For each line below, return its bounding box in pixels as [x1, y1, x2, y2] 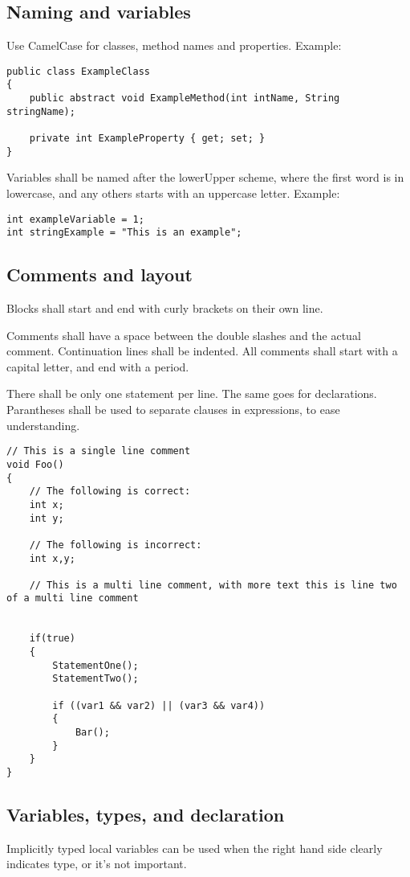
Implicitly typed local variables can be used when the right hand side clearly [6, 839, 383, 856]
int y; [29, 512, 64, 524]
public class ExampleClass [6, 65, 150, 77]
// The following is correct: [29, 486, 191, 498]
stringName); [6, 105, 75, 117]
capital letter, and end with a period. [6, 358, 189, 375]
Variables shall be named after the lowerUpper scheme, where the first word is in [6, 169, 404, 186]
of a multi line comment [6, 592, 139, 604]
